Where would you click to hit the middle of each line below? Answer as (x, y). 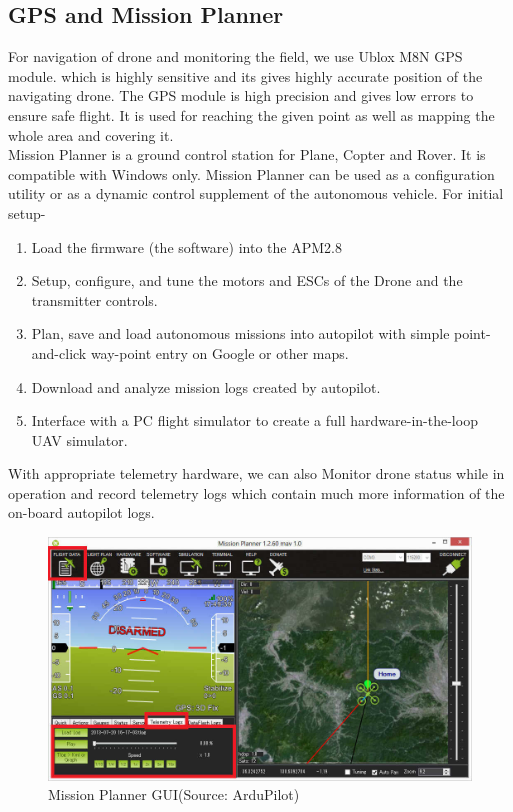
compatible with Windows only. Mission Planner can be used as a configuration (251, 173)
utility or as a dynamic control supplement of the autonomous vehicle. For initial (256, 193)
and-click (59, 352)
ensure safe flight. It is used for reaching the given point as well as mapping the (251, 114)
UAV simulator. (79, 439)
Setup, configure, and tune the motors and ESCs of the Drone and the (247, 280)
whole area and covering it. (91, 134)
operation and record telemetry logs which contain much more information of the (256, 492)
